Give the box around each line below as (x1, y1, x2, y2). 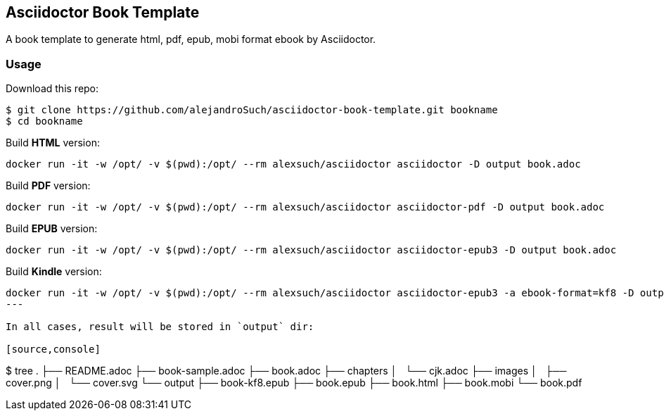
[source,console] (6, 343, 101, 355)
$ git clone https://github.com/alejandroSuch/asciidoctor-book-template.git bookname (6, 104, 498, 116)
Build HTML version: (6, 137, 100, 149)
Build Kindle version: (6, 265, 102, 278)
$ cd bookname (6, 115, 83, 127)
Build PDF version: (6, 179, 91, 192)
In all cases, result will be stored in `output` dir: (6, 321, 314, 333)
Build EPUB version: (6, 222, 98, 235)
